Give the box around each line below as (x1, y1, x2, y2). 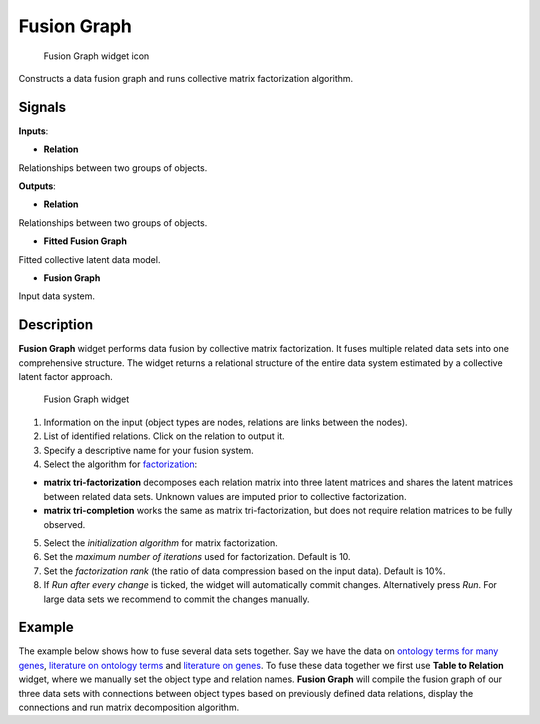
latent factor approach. (18, 371, 114, 383)
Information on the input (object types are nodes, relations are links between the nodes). (43, 416, 409, 428)
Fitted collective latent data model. (18, 253, 161, 265)
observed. (43, 518, 86, 530)
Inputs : (18, 125, 49, 137)
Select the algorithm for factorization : (43, 458, 198, 470)
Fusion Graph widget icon (43, 50, 150, 62)
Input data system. (18, 290, 95, 302)
